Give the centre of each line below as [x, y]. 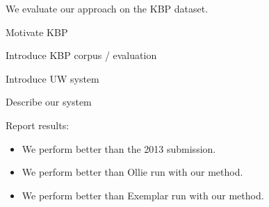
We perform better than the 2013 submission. [119, 148]
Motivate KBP [37, 32]
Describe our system [49, 102]
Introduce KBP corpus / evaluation [81, 55]
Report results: [38, 125]
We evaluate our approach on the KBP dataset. [107, 8]
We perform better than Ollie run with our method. [132, 172]
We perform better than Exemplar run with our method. [143, 195]
